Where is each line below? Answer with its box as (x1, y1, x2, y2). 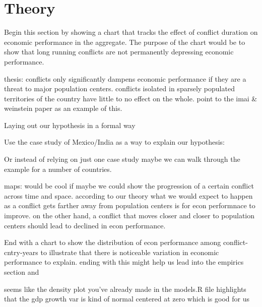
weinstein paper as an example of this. (4, 103, 122, 113)
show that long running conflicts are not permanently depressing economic (4, 46, 234, 57)
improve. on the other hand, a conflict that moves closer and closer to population (4, 210, 254, 221)
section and (4, 267, 39, 277)
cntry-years (4, 247, 38, 257)
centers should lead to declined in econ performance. (4, 220, 166, 230)
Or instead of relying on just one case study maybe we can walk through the (4, 154, 240, 164)
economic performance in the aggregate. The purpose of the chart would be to (4, 36, 245, 47)
